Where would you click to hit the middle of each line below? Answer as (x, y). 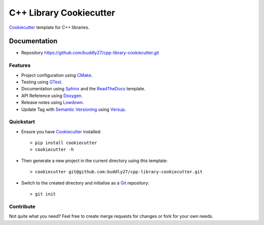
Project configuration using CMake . (57, 75)
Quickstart (22, 122)
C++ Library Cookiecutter (62, 13)
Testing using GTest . (42, 82)
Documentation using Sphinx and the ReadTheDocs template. (83, 89)
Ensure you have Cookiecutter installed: (61, 131)
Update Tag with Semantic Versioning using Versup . (74, 109)
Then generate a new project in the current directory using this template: (95, 161)
